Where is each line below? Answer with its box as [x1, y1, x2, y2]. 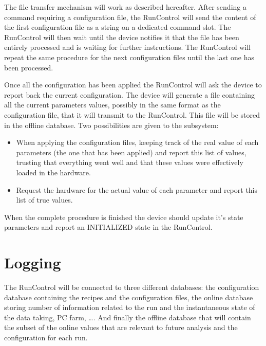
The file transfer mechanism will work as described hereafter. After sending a [4, 2, 246, 12]
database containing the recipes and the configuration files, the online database [4, 292, 253, 302]
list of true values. [16, 194, 73, 205]
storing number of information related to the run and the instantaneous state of [4, 302, 255, 313]
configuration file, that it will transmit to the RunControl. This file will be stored [4, 109, 260, 120]
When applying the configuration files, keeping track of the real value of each [16, 137, 259, 148]
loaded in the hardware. [16, 167, 91, 177]
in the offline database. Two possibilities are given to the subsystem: [4, 119, 219, 130]
